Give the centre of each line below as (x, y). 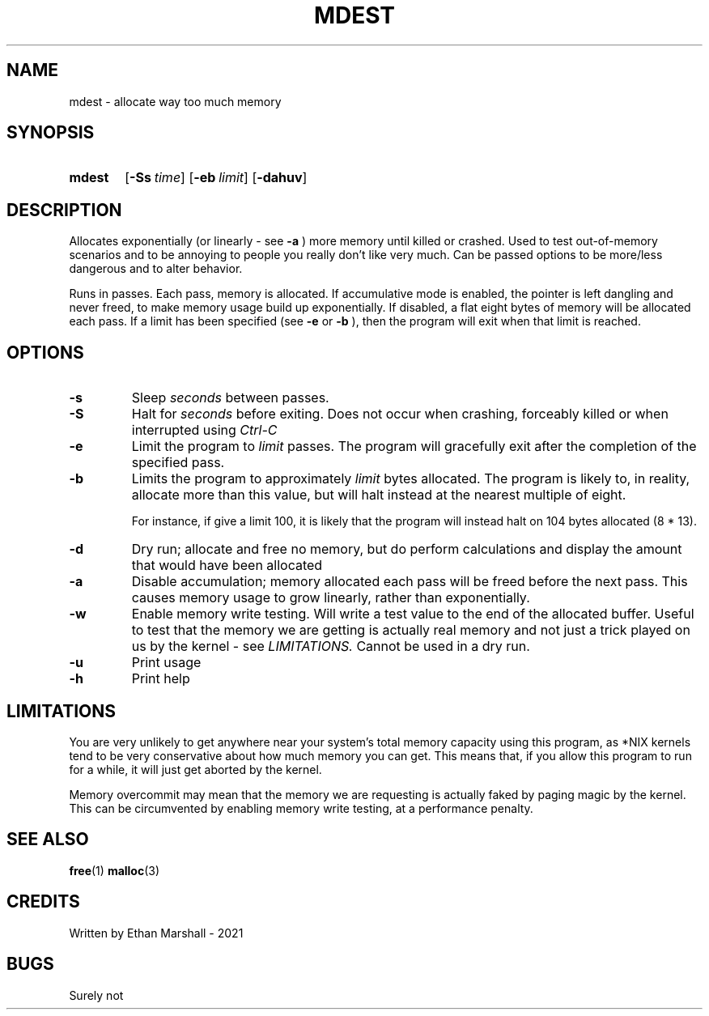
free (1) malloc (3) (115, 870)
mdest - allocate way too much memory (175, 101)
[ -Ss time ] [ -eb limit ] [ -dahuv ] (216, 178)
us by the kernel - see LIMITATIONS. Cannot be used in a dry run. (331, 646)
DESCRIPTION (64, 210)
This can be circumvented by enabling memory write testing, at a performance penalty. (301, 808)
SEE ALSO (48, 840)
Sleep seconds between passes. (230, 398)
